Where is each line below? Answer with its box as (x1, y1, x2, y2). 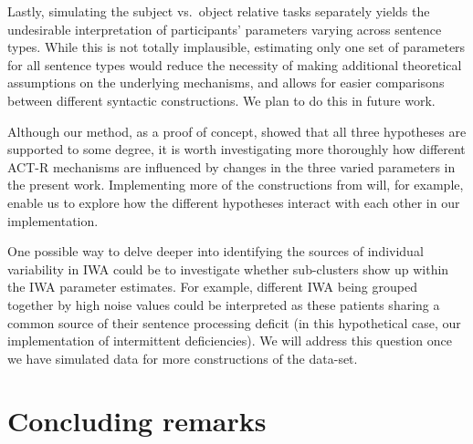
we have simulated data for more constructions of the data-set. (7, 348, 358, 367)
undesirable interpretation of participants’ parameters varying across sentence (7, 19, 442, 38)
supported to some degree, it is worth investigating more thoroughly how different (7, 139, 466, 159)
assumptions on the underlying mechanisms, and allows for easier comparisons (7, 73, 445, 92)
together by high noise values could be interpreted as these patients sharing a (7, 294, 440, 314)
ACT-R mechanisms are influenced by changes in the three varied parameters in (7, 157, 456, 176)
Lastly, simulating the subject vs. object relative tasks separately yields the (7, 2, 430, 20)
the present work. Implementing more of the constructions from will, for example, (7, 175, 464, 194)
